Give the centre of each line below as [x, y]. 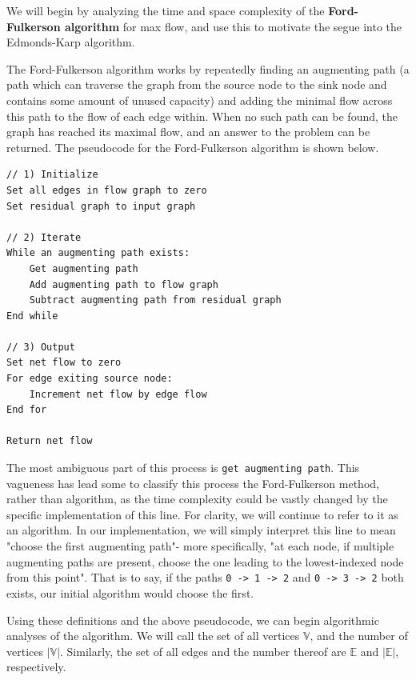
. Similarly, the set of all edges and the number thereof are [203, 651]
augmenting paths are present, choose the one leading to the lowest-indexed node [205, 561]
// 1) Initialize [52, 175]
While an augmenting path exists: [98, 253]
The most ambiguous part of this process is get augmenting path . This [183, 468]
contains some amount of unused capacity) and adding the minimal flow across [200, 100]
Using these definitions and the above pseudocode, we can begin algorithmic [193, 620]
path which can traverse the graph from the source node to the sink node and [197, 84]
